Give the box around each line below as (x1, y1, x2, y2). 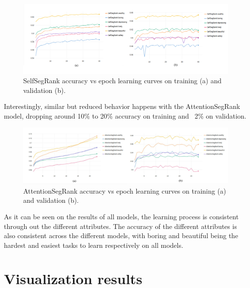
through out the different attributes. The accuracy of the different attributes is (4, 221, 237, 231)
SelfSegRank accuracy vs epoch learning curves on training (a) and (23, 76, 222, 86)
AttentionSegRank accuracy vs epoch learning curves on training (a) (23, 185, 226, 196)
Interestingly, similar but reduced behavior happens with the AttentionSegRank (4, 101, 240, 111)
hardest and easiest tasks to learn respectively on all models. (4, 240, 183, 250)
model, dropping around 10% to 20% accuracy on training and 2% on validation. (4, 110, 247, 121)
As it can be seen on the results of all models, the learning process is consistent (4, 212, 239, 222)
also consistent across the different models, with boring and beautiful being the (4, 230, 238, 241)
